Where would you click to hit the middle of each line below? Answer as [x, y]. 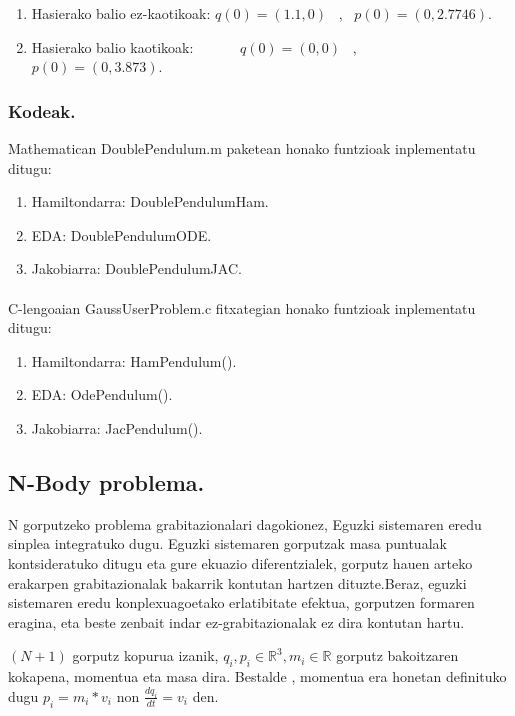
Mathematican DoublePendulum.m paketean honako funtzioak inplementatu [242, 148]
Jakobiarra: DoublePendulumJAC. [136, 268]
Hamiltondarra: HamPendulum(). [134, 360]
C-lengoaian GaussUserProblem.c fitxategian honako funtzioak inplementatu [242, 307]
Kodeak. [42, 110]
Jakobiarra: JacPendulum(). [117, 427]
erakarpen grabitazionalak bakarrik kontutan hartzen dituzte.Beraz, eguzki [237, 582]
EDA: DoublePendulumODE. [121, 234]
